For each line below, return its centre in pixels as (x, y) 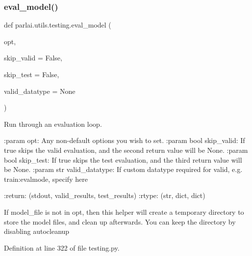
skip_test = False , (32, 74)
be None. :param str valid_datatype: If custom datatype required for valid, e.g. (123, 169)
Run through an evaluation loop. (53, 124)
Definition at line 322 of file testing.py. (62, 247)
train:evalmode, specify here (46, 179)
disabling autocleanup (37, 231)
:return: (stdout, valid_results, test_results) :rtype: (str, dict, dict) (105, 195)
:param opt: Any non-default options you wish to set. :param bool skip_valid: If (125, 140)
